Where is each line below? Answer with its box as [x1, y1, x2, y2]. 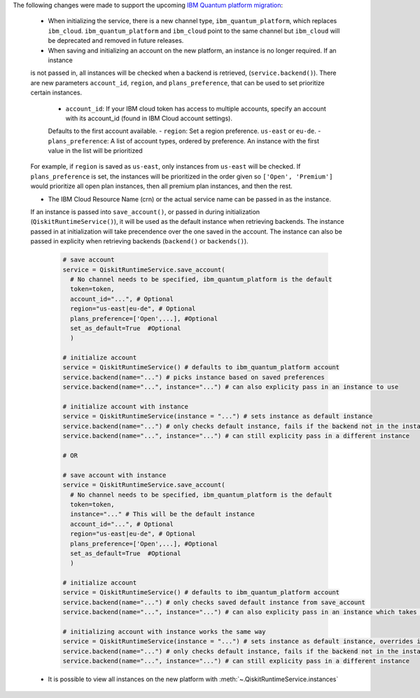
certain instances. [30, 88, 83, 97]
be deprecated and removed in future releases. [48, 36, 184, 45]
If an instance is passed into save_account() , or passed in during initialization [30, 208, 260, 216]
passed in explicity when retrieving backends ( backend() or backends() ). [30, 237, 248, 245]
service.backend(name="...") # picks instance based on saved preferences [62, 373, 325, 381]
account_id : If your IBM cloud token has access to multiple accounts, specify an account [65, 104, 326, 113]
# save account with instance [62, 471, 167, 479]
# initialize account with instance [62, 403, 189, 411]
